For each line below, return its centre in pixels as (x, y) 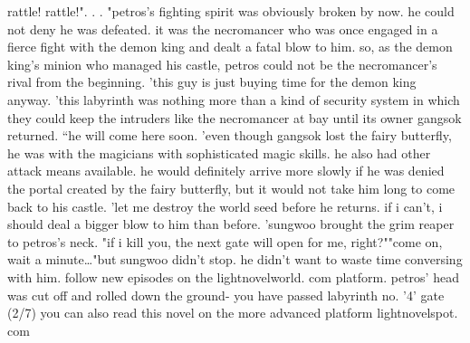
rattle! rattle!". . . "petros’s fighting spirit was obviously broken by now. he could (231, 11)
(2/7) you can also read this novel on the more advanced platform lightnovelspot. (233, 313)
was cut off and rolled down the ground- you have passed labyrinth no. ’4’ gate (226, 295)
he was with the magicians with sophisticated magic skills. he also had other (219, 152)
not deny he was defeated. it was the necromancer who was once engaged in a (223, 29)
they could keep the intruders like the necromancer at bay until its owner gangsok (235, 117)
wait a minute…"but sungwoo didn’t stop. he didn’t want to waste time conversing (235, 259)
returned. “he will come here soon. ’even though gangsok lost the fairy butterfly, (230, 135)
